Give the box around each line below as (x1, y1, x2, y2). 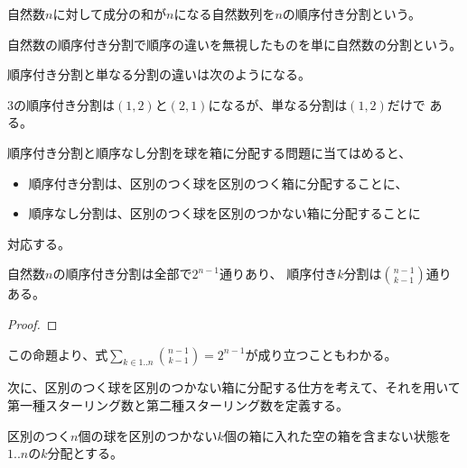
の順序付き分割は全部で (52, 264, 192, 283)
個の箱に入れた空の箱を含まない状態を (223, 426, 452, 445)
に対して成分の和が (52, 5, 166, 23)
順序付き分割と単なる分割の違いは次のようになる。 (7, 65, 311, 84)
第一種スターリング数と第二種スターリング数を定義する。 (7, 395, 349, 414)
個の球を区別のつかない (78, 426, 218, 445)
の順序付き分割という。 (282, 5, 421, 23)
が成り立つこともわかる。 (245, 344, 397, 363)
